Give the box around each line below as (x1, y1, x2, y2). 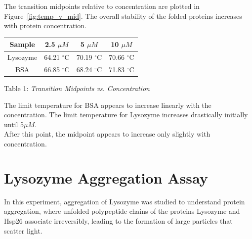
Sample (9, 39, 35, 49)
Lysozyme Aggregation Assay (4, 167, 208, 188)
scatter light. (4, 225, 42, 236)
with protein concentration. (4, 20, 86, 31)
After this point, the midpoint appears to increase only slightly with (4, 129, 210, 139)
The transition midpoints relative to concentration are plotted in (4, 1, 200, 11)
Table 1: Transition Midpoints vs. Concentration (4, 83, 150, 94)
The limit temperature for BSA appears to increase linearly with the (4, 99, 211, 110)
